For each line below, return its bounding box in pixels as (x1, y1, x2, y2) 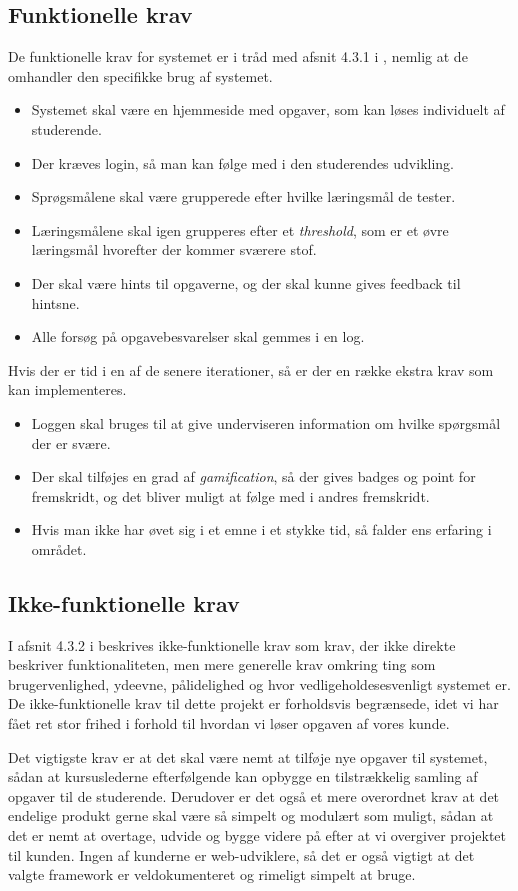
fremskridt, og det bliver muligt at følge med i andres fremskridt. (31, 485, 430, 506)
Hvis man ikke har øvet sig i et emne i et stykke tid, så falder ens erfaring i (31, 519, 492, 540)
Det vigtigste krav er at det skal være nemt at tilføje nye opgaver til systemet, (8, 746, 488, 767)
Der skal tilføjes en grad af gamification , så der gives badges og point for (31, 466, 476, 487)
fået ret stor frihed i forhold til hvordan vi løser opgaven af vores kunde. (8, 713, 450, 734)
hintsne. (31, 292, 80, 313)
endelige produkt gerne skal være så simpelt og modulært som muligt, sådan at (8, 805, 494, 826)
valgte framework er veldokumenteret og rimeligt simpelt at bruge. (8, 864, 416, 885)
